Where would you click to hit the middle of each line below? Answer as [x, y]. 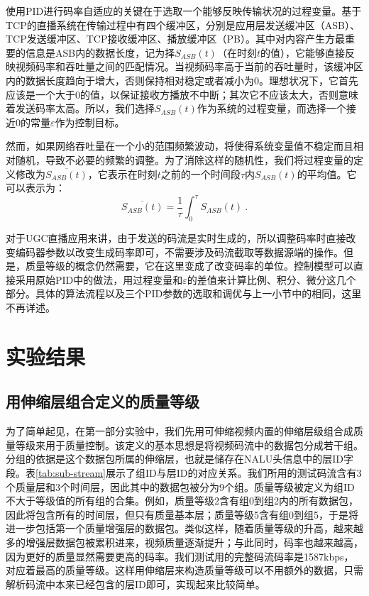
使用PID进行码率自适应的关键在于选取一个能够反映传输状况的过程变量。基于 [184, 11]
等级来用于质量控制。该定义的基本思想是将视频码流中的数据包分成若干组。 [189, 445]
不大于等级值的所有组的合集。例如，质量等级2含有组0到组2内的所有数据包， [182, 501]
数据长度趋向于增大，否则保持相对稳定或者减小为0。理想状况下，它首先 [192, 80]
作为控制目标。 [90, 122]
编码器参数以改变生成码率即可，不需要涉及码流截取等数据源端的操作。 [179, 252]
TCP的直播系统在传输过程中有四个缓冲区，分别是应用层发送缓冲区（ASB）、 [183, 24]
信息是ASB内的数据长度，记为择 [100, 52]
